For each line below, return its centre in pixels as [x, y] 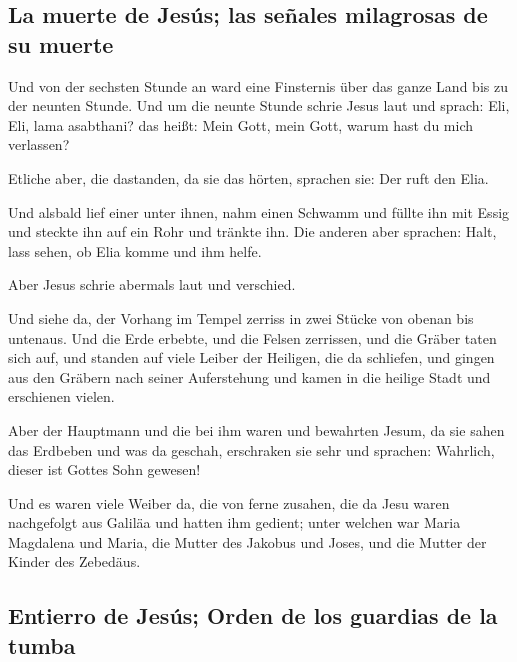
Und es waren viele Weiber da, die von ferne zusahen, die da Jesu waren [229, 502]
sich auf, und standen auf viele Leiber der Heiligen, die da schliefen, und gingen [251, 357]
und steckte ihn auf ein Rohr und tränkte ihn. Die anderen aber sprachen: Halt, [252, 231]
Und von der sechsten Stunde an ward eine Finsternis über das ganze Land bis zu [258, 85]
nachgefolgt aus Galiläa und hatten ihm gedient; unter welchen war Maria [234, 522]
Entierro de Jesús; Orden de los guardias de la [253, 615]
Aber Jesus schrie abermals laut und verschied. [152, 284]
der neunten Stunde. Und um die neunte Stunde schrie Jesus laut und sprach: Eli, [259, 105]
